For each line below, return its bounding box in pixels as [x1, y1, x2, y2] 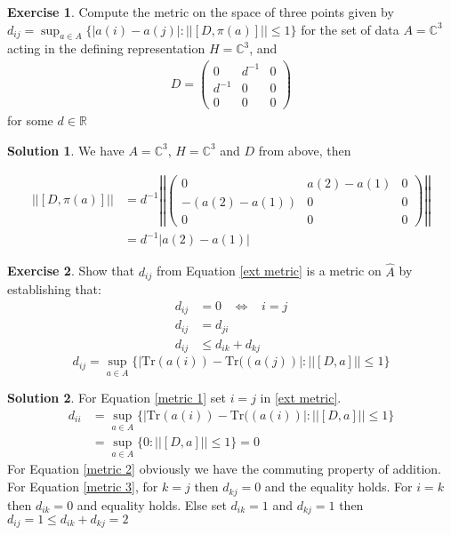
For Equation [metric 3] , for [7, 477, 158, 496]
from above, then [258, 140, 351, 159]
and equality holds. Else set [77, 495, 227, 514]
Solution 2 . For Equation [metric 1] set [7, 388, 226, 407]
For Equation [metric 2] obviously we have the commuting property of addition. [7, 459, 441, 478]
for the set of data [301, 20, 399, 38]
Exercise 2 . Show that [7, 261, 135, 280]
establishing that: [7, 280, 101, 299]
